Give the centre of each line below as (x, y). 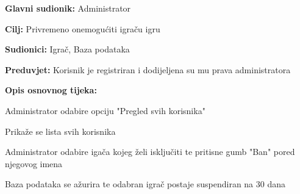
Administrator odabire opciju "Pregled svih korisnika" (105, 110)
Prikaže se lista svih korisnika (60, 131)
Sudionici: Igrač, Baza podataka (67, 49)
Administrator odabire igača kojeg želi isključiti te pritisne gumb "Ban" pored (150, 152)
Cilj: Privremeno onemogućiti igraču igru (83, 28)
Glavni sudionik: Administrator (68, 8)
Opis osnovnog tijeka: (51, 90)
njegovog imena (34, 163)
